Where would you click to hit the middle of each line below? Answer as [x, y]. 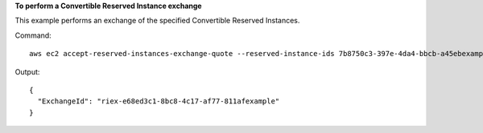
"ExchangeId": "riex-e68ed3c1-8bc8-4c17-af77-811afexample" [159, 101]
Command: [33, 35]
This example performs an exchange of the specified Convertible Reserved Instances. [157, 21]
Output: [27, 71]
